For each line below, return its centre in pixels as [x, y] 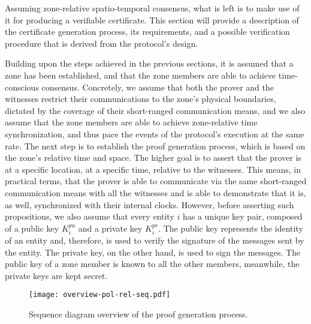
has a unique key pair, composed [242, 216]
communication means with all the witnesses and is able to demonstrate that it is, [155, 192]
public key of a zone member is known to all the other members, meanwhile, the [152, 264]
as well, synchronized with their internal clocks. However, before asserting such [150, 204]
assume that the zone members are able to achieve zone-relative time [131, 122]
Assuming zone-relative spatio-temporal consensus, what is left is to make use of [152, 8]
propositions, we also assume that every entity [90, 216]
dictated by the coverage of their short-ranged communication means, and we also [155, 110]
